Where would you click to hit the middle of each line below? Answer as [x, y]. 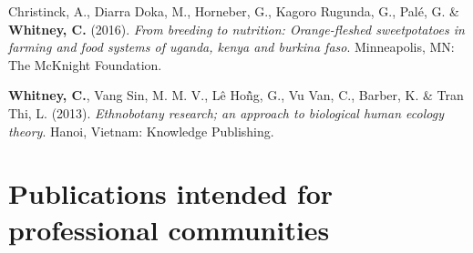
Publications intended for [171, 193]
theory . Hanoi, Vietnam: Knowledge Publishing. [141, 131]
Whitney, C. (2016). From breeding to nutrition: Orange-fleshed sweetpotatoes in [236, 29]
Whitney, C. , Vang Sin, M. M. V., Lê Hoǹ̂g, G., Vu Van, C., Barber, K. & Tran [236, 95]
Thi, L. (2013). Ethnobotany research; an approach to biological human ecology [226, 112]
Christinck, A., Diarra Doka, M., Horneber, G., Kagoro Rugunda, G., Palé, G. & [234, 11]
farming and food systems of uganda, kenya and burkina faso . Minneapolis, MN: [231, 47]
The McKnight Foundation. [85, 64]
